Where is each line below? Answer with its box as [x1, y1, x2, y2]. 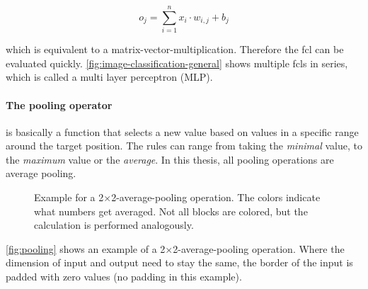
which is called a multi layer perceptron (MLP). [6, 69, 213, 84]
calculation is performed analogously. [34, 217, 194, 232]
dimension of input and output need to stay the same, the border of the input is [6, 255, 353, 270]
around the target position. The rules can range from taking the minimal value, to [6, 138, 362, 153]
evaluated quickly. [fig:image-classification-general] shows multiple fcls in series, [6, 55, 348, 70]
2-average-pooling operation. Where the [173, 241, 345, 256]
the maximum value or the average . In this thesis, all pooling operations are [6, 152, 334, 166]
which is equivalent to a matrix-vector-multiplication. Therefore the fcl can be [6, 42, 344, 57]
